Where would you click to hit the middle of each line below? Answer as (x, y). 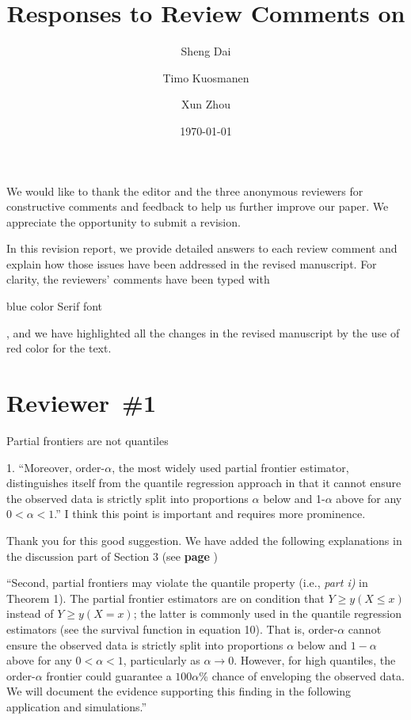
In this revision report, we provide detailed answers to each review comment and (202, 248)
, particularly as (162, 660)
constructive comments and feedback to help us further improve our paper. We (198, 206)
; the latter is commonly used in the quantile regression (268, 613)
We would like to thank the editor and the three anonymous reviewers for (185, 190)
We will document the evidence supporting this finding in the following (179, 691)
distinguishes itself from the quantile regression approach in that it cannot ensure (204, 483)
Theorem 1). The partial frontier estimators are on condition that (166, 598)
